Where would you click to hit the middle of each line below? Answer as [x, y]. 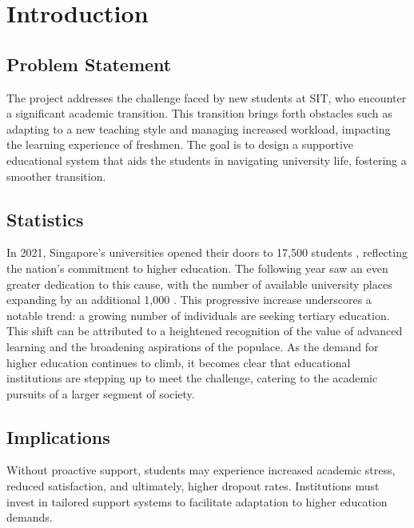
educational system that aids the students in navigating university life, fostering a [207, 160]
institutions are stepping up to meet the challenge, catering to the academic [192, 378]
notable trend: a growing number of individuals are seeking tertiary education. [198, 315]
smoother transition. [56, 176]
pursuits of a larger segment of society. [101, 393]
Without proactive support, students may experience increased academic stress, [201, 470]
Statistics [45, 219]
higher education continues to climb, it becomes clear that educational [179, 362]
